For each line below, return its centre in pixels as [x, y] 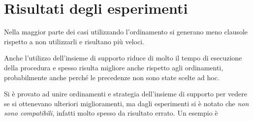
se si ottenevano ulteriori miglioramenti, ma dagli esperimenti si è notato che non [126, 103]
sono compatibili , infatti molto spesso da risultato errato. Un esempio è [111, 113]
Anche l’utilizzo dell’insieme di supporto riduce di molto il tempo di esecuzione [123, 58]
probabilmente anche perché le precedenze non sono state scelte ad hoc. [112, 77]
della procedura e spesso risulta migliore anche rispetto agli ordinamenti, [114, 67]
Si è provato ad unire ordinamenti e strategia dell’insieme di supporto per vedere [126, 94]
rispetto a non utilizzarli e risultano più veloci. [74, 41]
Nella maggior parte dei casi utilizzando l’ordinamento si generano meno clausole [126, 32]
